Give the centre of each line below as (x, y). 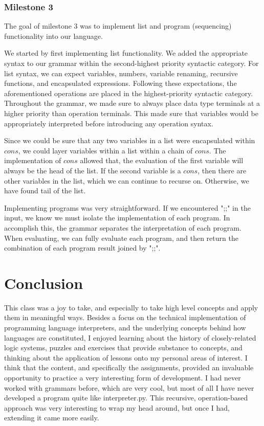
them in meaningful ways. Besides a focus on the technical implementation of (125, 317)
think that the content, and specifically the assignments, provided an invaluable (129, 367)
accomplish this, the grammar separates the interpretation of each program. (123, 227)
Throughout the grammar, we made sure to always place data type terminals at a (132, 103)
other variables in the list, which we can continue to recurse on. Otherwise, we (127, 180)
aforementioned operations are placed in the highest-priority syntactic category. (129, 93)
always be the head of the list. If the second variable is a (93, 170)
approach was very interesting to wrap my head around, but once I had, (117, 407)
